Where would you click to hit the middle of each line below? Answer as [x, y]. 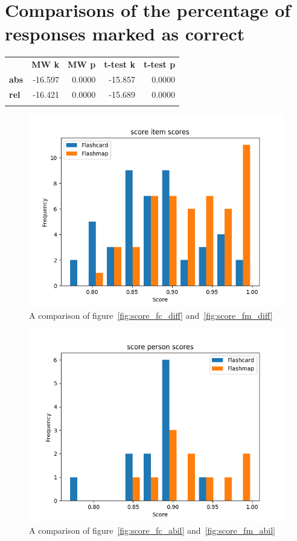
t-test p [159, 64]
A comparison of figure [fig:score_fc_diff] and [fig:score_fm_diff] [151, 315]
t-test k [120, 64]
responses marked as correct [125, 34]
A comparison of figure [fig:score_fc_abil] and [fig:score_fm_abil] [152, 530]
